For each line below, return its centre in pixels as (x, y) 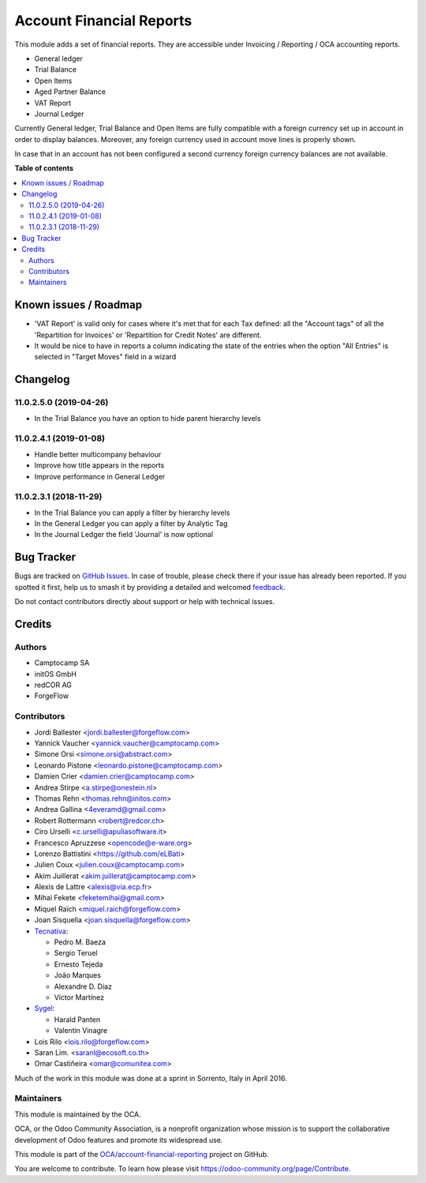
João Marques (78, 975)
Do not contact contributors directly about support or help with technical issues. (145, 602)
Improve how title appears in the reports (99, 465)
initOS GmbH (55, 674)
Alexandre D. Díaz (83, 986)
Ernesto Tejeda (78, 964)
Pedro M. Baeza (80, 942)
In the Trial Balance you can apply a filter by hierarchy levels (132, 513)
